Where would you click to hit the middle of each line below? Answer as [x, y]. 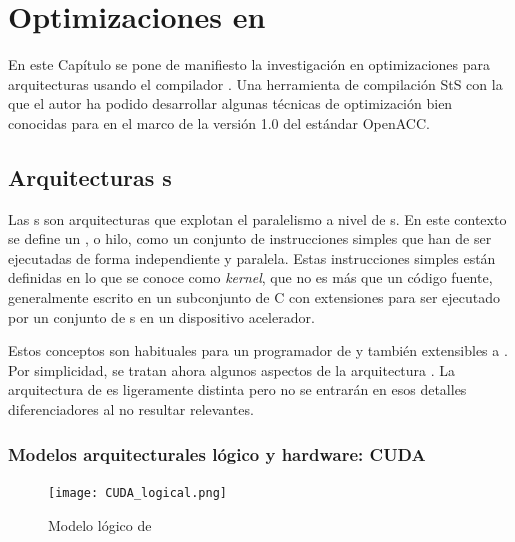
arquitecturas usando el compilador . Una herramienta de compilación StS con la [255, 83]
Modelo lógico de [100, 524]
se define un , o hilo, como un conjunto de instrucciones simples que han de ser [250, 238]
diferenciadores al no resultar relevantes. [131, 409]
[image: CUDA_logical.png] [137, 492]
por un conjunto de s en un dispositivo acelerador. [161, 316]
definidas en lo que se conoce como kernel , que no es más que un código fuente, [250, 277]
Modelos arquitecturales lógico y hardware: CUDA [217, 453]
